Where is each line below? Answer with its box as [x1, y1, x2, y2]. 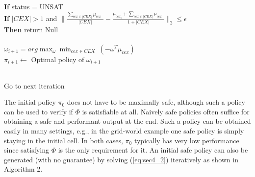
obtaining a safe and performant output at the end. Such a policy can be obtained [4, 116, 251, 126]
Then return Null [4, 24, 58, 35]
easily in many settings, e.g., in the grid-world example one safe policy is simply [4, 125, 244, 135]
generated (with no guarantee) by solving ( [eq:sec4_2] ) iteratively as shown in [4, 154, 238, 164]
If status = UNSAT [4, 1, 63, 11]
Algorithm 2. [4, 164, 43, 174]
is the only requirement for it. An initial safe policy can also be [58, 145, 248, 155]
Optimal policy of [31, 54, 84, 64]
